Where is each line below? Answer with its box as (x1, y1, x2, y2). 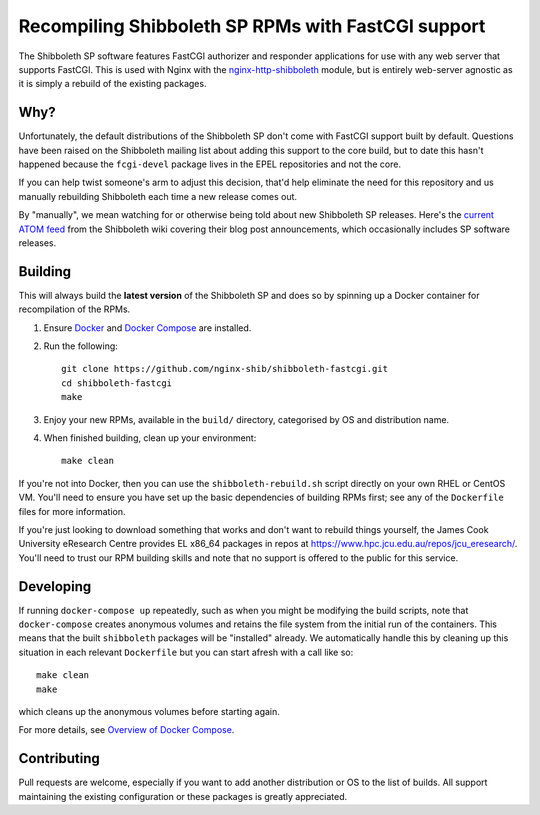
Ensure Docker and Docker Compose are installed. (43, 321, 252, 334)
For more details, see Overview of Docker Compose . (18, 724, 235, 736)
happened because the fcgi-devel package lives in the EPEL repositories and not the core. (18, 158, 402, 170)
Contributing (18, 750, 100, 767)
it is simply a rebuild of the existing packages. (18, 78, 207, 90)
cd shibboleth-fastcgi (61, 377, 173, 389)
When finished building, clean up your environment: (43, 432, 257, 444)
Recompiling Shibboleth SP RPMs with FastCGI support (18, 15, 486, 37)
